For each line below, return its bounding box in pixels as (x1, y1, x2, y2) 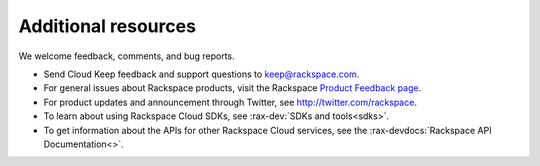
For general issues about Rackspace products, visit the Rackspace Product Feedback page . (43, 82, 422, 94)
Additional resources (18, 15, 197, 37)
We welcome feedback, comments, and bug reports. (18, 50, 235, 62)
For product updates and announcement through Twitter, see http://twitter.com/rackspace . (43, 96, 417, 108)
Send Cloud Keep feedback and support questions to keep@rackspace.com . (43, 68, 360, 80)
